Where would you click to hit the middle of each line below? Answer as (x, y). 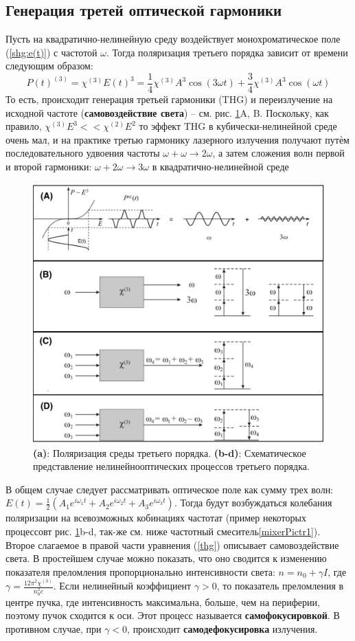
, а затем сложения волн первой (278, 153)
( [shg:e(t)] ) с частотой (51, 52)
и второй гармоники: (49, 167)
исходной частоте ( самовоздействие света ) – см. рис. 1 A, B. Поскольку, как (167, 112)
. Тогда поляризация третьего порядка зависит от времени (227, 52)
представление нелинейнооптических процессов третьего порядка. (171, 466)
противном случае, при (54, 629)
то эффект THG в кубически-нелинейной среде (238, 126)
